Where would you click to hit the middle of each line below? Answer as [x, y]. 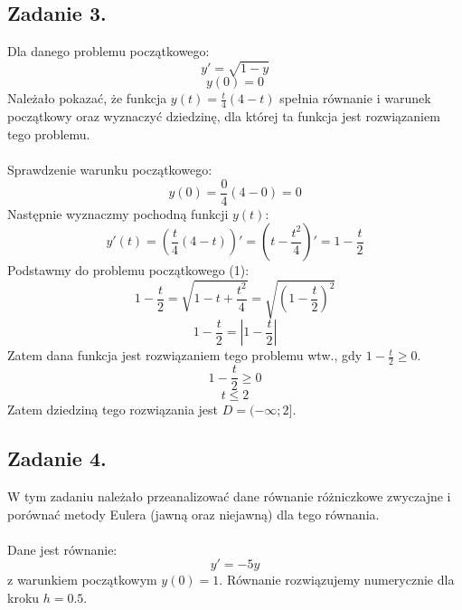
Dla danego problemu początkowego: [108, 51]
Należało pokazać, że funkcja [87, 98]
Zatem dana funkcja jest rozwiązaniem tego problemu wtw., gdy [185, 355]
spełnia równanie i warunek [355, 98]
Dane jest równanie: [62, 549]
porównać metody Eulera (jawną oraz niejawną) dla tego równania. [193, 514]
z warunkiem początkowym [82, 580]
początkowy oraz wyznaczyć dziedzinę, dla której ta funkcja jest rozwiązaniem [224, 116]
